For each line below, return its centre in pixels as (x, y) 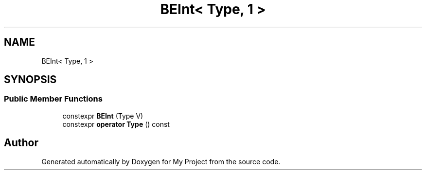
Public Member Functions (53, 99)
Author (21, 143)
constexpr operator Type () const (116, 124)
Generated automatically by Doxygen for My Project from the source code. (161, 161)
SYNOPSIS (30, 80)
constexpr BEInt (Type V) (103, 116)
